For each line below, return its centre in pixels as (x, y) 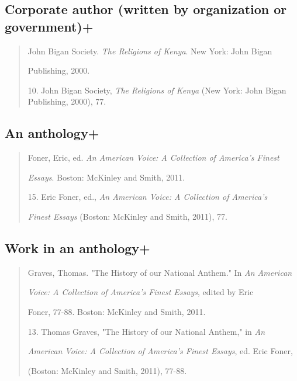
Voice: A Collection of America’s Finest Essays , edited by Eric (141, 292)
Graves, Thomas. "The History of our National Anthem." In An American (160, 272)
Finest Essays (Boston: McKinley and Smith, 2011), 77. (127, 216)
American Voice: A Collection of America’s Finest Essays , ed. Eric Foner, (160, 351)
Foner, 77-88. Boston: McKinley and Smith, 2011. (117, 311)
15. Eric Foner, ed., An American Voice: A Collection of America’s (148, 197)
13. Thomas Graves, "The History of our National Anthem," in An (146, 331)
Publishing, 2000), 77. (67, 101)
